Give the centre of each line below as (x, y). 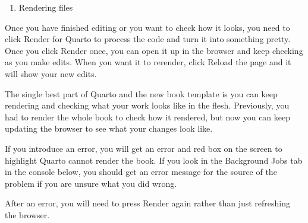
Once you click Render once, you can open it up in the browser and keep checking (154, 50)
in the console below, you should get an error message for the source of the (141, 172)
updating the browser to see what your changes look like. (109, 128)
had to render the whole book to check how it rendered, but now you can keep (148, 117)
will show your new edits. (51, 73)
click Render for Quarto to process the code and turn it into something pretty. (148, 39)
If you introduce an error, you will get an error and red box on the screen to (144, 148)
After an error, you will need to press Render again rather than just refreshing (148, 203)
